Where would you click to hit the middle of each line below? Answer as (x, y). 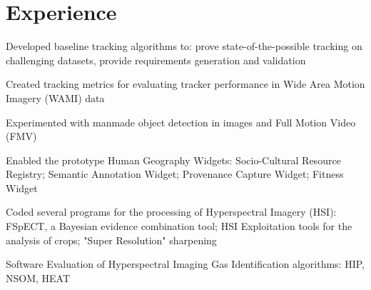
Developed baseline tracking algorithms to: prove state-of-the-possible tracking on (184, 46)
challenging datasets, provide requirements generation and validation (156, 60)
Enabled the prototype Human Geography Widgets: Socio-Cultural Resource (173, 160)
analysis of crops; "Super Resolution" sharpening (111, 240)
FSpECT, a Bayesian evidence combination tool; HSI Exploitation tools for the (179, 226)
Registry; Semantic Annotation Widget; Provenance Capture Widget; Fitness (175, 174)
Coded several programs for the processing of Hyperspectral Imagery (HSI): (171, 212)
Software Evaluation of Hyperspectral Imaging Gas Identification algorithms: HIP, (185, 264)
